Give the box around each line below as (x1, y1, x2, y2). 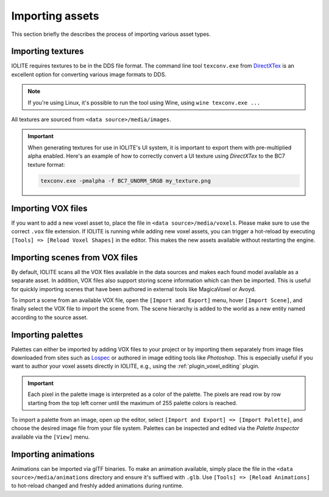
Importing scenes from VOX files (11, 252, 138, 263)
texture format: (27, 161, 65, 168)
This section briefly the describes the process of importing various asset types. (11, 30, 211, 38)
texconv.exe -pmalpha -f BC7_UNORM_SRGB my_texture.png (40, 177, 211, 184)
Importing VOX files (11, 203, 88, 213)
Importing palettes (11, 330, 83, 340)
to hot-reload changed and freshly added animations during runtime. (11, 482, 184, 490)
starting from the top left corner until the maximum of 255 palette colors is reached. (27, 399, 238, 406)
